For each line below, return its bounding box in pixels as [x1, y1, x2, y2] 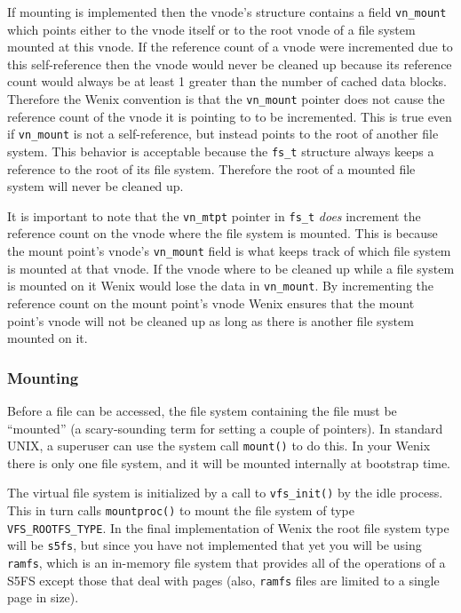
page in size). [7, 588, 79, 607]
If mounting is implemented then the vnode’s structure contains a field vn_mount [7, 3, 447, 20]
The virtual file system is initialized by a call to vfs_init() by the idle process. [7, 483, 443, 502]
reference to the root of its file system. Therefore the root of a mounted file [7, 159, 416, 178]
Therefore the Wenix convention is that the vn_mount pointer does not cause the [7, 90, 445, 108]
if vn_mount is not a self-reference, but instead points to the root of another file [7, 124, 439, 143]
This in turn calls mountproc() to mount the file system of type [7, 501, 354, 520]
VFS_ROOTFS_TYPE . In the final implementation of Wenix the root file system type [7, 518, 449, 537]
